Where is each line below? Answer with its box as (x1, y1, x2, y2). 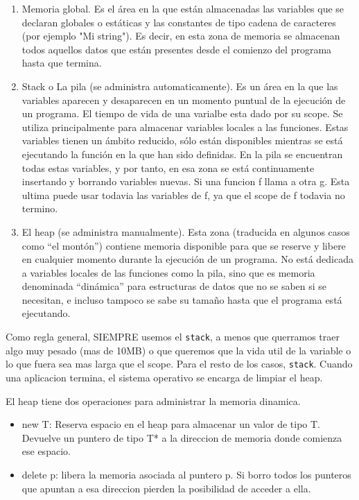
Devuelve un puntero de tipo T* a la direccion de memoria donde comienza (21, 430, 342, 445)
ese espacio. (21, 444, 71, 458)
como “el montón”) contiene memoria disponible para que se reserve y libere (21, 238, 346, 252)
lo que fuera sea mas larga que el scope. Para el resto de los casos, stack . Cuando (6, 356, 353, 371)
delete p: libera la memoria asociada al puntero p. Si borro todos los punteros (21, 467, 351, 481)
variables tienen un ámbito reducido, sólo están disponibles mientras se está (21, 133, 343, 148)
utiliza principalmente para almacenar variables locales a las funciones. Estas (21, 119, 349, 134)
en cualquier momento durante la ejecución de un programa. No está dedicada (21, 252, 353, 266)
